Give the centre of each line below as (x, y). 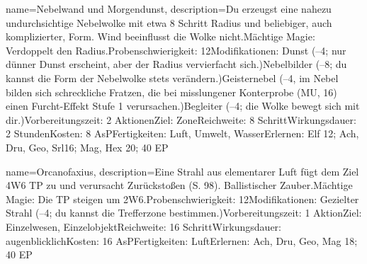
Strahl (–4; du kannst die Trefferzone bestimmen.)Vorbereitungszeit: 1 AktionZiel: (184, 213)
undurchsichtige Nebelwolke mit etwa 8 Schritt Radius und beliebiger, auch (169, 22)
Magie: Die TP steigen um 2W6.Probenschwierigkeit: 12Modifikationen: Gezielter (182, 199)
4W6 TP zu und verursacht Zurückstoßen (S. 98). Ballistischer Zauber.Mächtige (179, 185)
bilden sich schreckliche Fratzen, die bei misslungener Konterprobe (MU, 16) (171, 92)
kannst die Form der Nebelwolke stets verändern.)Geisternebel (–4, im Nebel (172, 78)
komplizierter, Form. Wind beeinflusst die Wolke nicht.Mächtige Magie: (160, 36)
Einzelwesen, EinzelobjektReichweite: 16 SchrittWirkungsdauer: (143, 226)
